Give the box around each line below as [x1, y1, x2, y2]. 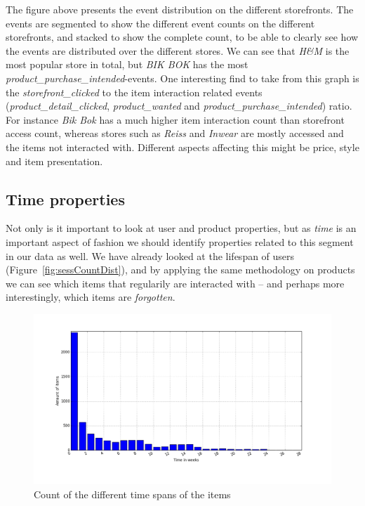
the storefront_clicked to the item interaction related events [6, 84, 263, 99]
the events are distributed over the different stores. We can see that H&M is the [6, 43, 350, 58]
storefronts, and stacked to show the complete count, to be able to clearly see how [6, 30, 359, 44]
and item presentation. [6, 153, 103, 168]
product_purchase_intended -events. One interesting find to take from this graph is [6, 70, 359, 85]
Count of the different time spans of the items [34, 486, 231, 501]
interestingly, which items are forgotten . [6, 290, 175, 304]
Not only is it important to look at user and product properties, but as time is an [6, 221, 357, 235]
